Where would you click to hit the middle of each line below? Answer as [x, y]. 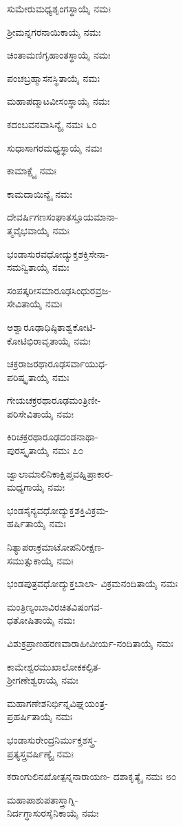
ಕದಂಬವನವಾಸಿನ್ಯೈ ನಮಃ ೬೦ [52, 124]
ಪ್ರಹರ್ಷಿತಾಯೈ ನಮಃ [40, 716]
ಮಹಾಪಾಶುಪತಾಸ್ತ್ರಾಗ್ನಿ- [43, 799]
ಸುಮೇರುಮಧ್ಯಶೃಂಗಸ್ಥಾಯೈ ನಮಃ [59, 8]
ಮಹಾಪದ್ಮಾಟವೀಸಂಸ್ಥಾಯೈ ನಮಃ [58, 101]
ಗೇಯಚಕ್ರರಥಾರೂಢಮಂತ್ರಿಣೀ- [54, 400]
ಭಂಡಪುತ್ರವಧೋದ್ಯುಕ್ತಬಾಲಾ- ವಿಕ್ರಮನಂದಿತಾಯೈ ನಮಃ [93, 583]
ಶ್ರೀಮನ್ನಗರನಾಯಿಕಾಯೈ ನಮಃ [54, 31]
